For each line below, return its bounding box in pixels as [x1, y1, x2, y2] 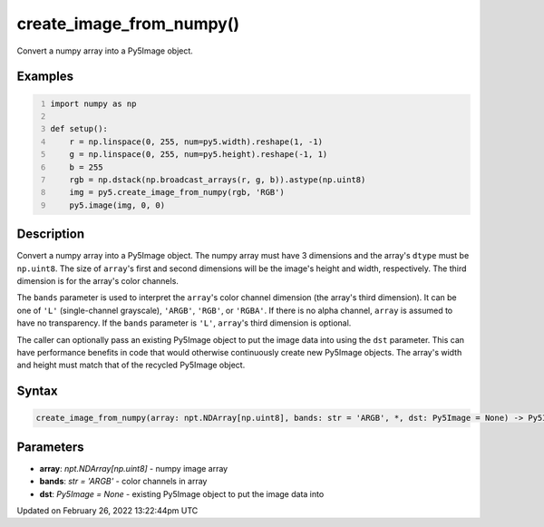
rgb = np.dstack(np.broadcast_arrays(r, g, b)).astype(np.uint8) [69, 174, 366, 185]
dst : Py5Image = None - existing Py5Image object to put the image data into [39, 488, 325, 499]
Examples [16, 69, 74, 84]
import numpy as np [50, 98, 137, 109]
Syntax [16, 384, 58, 399]
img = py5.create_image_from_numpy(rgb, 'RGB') [69, 187, 285, 198]
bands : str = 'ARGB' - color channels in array [39, 476, 208, 487]
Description [16, 227, 85, 242]
